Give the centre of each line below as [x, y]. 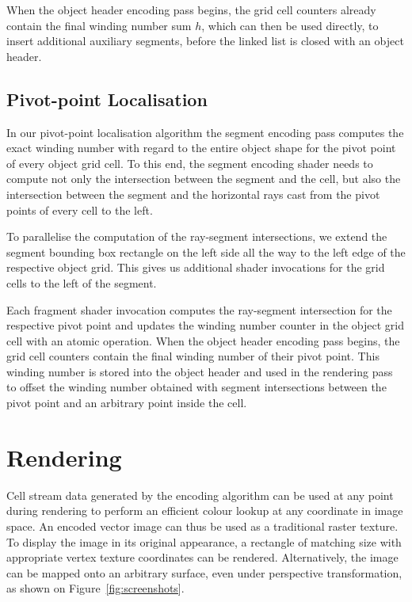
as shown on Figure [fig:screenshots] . [95, 588]
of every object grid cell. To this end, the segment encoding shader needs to [190, 163]
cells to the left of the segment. [82, 282]
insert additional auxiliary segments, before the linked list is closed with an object [205, 41]
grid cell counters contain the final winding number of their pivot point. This [193, 356]
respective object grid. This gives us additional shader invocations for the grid [196, 267]
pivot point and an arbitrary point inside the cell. [127, 403]
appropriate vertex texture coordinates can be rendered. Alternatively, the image [202, 557]
